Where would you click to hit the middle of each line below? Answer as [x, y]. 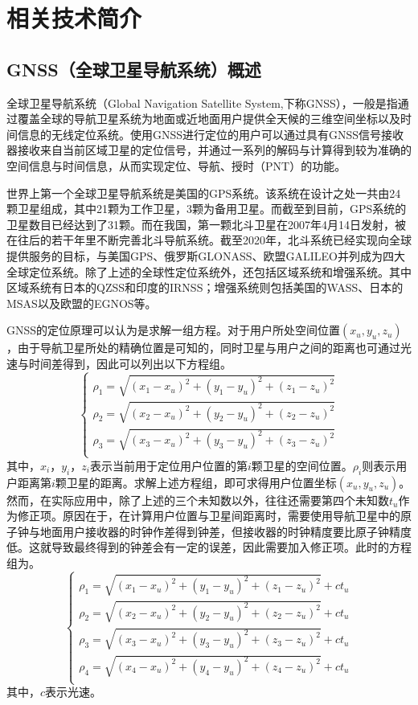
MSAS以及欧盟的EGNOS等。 [82, 303]
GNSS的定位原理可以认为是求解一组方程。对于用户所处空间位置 [174, 330]
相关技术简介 [74, 18]
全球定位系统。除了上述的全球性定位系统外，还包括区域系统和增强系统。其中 [209, 271]
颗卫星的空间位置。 [302, 465]
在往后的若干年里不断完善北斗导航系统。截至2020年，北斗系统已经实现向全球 [209, 240]
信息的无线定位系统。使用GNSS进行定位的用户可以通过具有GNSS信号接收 [211, 134]
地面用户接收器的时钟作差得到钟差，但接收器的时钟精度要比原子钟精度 [225, 531]
